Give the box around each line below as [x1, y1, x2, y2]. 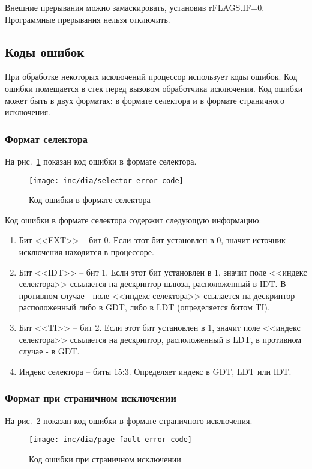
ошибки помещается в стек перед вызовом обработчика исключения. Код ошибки [5, 82, 303, 94]
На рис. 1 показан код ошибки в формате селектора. [5, 154, 197, 167]
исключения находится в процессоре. [19, 246, 154, 258]
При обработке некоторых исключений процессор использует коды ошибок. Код [5, 70, 298, 83]
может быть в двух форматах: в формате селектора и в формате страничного [5, 94, 284, 106]
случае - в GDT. [19, 345, 80, 357]
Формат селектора [5, 131, 88, 146]
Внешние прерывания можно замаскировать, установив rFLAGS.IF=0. [5, 1, 265, 13]
